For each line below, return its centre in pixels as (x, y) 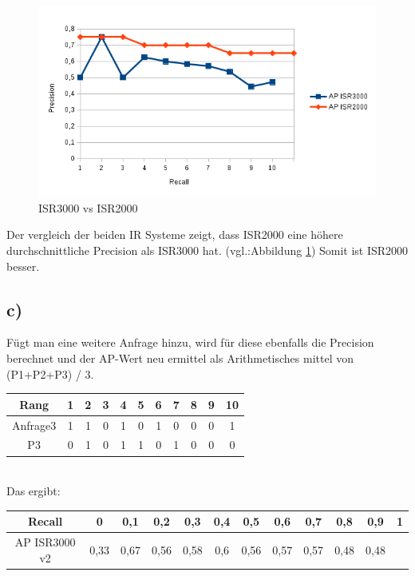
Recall (45, 521)
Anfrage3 (34, 425)
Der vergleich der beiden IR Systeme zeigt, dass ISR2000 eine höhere (175, 234)
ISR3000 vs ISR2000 (88, 207)
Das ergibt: (34, 491)
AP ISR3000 (45, 542)
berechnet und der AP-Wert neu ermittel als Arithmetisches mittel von (180, 358)
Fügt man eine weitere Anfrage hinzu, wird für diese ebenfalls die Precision (190, 342)
